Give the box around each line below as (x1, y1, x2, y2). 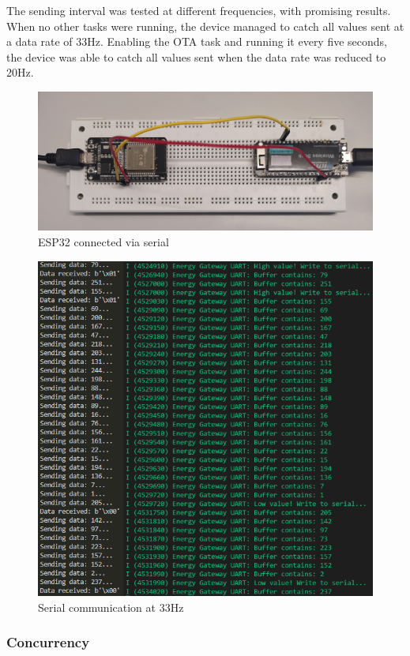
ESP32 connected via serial (38, 233, 169, 249)
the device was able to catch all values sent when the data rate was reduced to (6, 48, 386, 65)
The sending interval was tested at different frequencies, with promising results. (6, 2, 391, 18)
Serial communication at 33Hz (38, 598, 184, 615)
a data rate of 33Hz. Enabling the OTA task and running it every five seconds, (6, 33, 388, 50)
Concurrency (6, 632, 90, 652)
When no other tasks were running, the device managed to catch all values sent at (6, 17, 404, 34)
